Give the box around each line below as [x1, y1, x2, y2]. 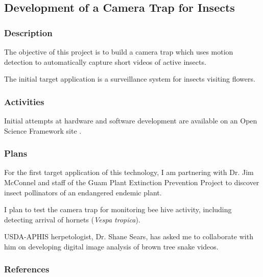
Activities [4, 95, 44, 108]
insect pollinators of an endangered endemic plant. [4, 187, 162, 197]
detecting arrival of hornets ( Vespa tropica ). [4, 214, 140, 224]
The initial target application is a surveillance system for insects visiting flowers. [4, 73, 255, 84]
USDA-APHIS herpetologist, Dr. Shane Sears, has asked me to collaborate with [4, 231, 253, 242]
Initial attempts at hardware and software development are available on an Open [4, 115, 257, 125]
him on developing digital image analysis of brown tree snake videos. [4, 241, 219, 251]
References [4, 263, 50, 275]
